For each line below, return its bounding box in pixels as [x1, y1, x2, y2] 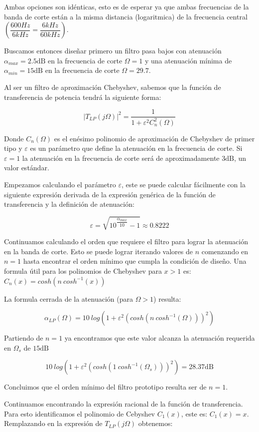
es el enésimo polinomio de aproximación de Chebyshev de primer [54, 133, 255, 143]
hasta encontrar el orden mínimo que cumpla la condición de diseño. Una [23, 256, 247, 266]
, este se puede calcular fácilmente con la [121, 179, 246, 189]
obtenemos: [138, 418, 173, 429]
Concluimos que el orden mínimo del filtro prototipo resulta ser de [4, 382, 207, 392]
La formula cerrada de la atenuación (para [4, 293, 133, 304]
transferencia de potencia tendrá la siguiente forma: [4, 91, 161, 102]
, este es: [181, 408, 208, 419]
